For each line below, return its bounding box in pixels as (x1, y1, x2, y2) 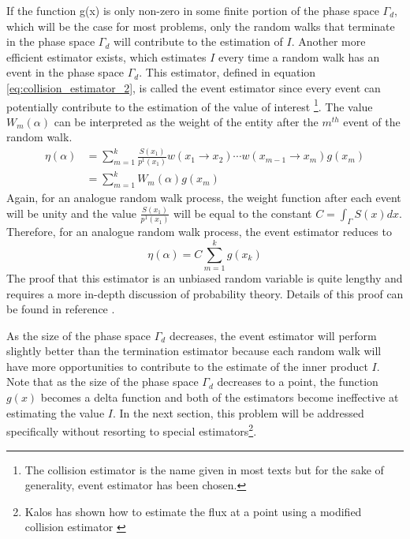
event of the (343, 113, 401, 129)
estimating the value (6, 404, 105, 421)
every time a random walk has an (218, 48, 380, 65)
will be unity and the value (6, 204, 136, 221)
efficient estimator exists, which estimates (6, 48, 207, 65)
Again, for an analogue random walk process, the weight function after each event (6, 189, 401, 205)
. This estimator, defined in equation (139, 64, 316, 80)
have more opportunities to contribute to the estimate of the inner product (6, 357, 368, 374)
